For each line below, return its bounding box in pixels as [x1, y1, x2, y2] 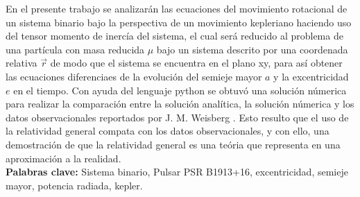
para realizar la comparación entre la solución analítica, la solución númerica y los [6, 96, 354, 111]
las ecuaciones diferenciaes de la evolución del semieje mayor [6, 69, 262, 83]
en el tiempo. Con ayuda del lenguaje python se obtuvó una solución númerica [13, 83, 347, 97]
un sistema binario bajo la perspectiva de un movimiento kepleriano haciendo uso [6, 15, 352, 29]
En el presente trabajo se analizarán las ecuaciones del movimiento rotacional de [6, 1, 348, 15]
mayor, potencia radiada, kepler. [6, 178, 143, 192]
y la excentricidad [273, 69, 349, 83]
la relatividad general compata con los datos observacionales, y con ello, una [6, 123, 329, 138]
